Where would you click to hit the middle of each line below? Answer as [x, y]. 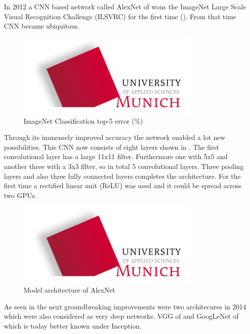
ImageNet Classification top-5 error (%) [83, 120]
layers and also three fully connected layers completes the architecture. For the [122, 176]
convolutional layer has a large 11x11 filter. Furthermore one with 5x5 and [116, 156]
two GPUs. [20, 195]
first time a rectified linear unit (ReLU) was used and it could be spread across [123, 185]
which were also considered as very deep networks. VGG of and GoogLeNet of [121, 316]
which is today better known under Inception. [73, 325]
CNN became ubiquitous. [42, 26]
